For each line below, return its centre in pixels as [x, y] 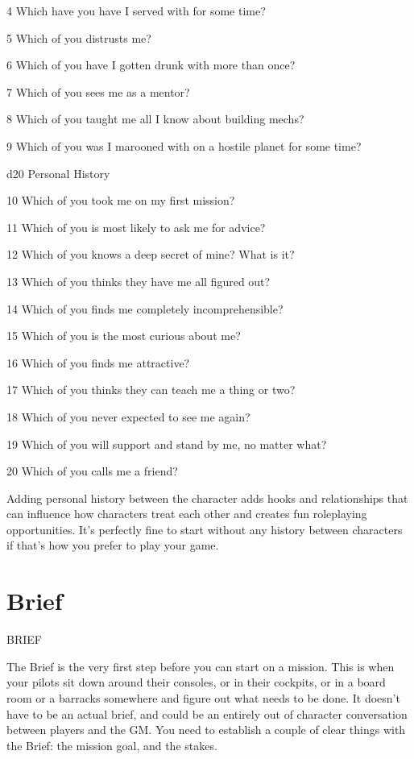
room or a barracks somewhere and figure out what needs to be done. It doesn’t [203, 697]
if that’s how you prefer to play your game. [113, 545]
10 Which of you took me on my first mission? [121, 200]
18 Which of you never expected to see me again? [128, 416]
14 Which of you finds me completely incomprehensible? [145, 308]
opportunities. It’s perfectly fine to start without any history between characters [205, 529]
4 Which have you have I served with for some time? [136, 10]
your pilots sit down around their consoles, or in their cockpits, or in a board [196, 682]
